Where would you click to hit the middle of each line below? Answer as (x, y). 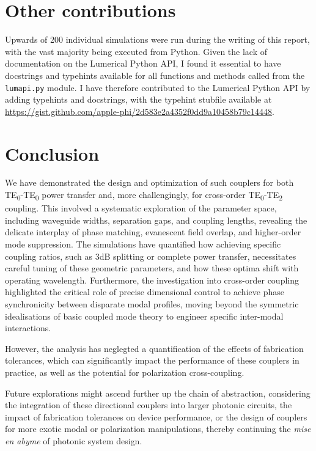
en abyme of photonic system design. (74, 440)
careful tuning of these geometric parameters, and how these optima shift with (152, 268)
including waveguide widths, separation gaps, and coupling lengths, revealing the (156, 220)
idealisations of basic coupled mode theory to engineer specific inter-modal (144, 316)
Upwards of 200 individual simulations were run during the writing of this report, (157, 39)
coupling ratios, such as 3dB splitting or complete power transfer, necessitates (151, 256)
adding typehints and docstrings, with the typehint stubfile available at (138, 99)
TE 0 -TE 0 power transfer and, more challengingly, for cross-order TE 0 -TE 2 (144, 195)
